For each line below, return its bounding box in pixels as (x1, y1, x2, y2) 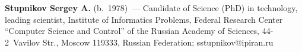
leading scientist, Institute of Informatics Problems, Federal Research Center (5, 13, 283, 25)
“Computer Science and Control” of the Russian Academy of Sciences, (5, 25, 260, 37)
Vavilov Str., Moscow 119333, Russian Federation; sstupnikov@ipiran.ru (12, 36, 274, 48)
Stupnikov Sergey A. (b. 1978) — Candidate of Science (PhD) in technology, (5, 2, 298, 13)
